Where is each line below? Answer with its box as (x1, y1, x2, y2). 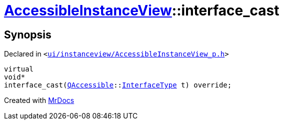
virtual (4, 65, 34, 73)
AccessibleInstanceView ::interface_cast (4, 2, 279, 19)
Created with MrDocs (4, 96, 74, 105)
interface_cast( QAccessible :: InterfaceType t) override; (4, 81, 232, 89)
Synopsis (4, 28, 51, 41)
